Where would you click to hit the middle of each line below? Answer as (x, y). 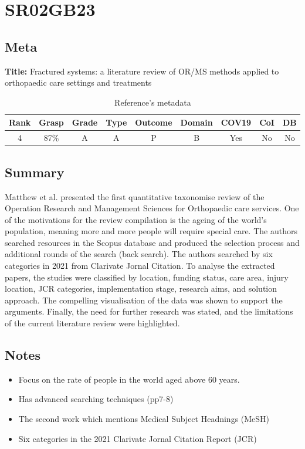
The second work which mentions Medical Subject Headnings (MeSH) (144, 419)
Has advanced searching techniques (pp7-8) (96, 399)
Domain (196, 122)
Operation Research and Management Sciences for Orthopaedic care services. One (152, 208)
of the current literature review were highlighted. (92, 323)
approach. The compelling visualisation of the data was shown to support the (144, 300)
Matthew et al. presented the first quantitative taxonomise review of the (135, 196)
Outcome (154, 122)
